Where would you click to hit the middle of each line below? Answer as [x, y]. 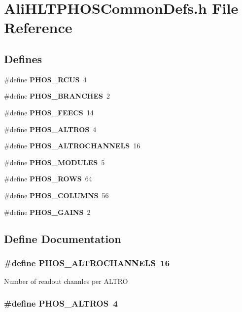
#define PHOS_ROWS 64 [48, 179]
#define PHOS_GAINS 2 [47, 212]
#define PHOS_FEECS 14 [49, 112]
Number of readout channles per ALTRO [66, 281]
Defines [23, 58]
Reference [38, 27]
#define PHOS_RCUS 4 [45, 79]
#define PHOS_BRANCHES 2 [57, 96]
